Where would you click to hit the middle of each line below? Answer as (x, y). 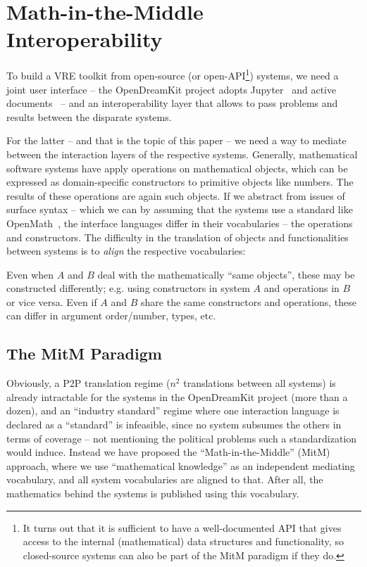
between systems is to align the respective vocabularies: (126, 251)
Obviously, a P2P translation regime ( (88, 383)
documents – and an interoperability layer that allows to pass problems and (172, 103)
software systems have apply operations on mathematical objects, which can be (177, 168)
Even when (30, 274)
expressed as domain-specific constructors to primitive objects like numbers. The (180, 182)
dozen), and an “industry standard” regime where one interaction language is (173, 410)
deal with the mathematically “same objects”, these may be (226, 274)
